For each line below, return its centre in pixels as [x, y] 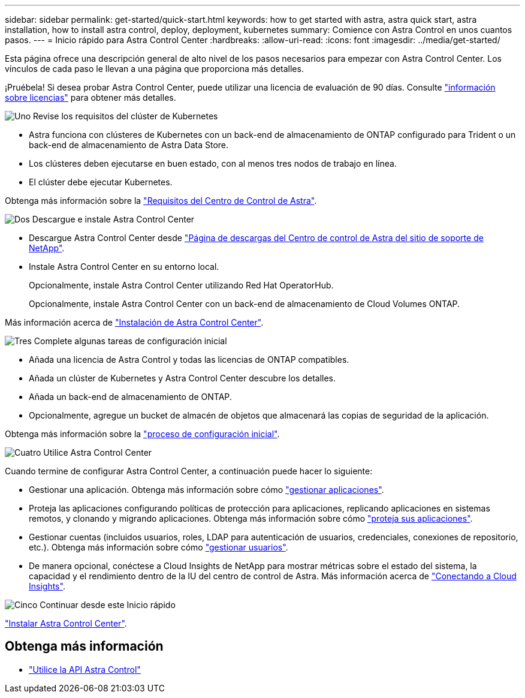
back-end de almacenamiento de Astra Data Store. [129, 145]
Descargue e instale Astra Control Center [113, 219]
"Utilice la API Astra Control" [85, 669]
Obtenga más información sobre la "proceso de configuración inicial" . [142, 434]
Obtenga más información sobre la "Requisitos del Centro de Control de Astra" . [161, 201]
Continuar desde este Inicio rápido [108, 605]
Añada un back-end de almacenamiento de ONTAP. [130, 397]
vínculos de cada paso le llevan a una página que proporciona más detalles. [154, 69]
